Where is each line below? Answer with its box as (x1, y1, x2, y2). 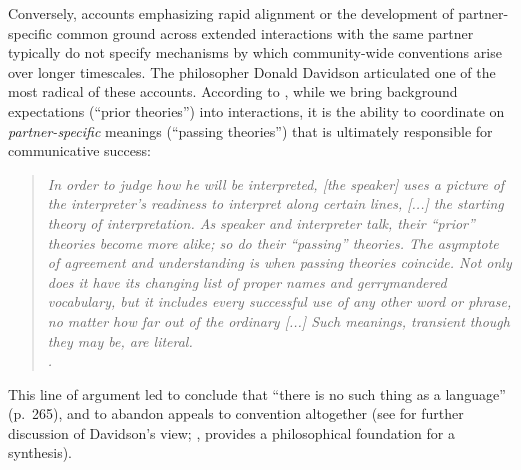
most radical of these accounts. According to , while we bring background (8, 81, 458, 102)
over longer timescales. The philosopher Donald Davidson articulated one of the (8, 61, 496, 82)
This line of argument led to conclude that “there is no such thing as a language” (8, 383, 506, 404)
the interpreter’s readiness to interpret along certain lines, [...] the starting (47, 193, 504, 214)
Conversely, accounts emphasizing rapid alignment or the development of (8, 3, 454, 23)
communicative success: (8, 140, 151, 161)
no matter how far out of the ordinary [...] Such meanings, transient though (47, 310, 510, 331)
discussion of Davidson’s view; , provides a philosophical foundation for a (8, 422, 455, 443)
